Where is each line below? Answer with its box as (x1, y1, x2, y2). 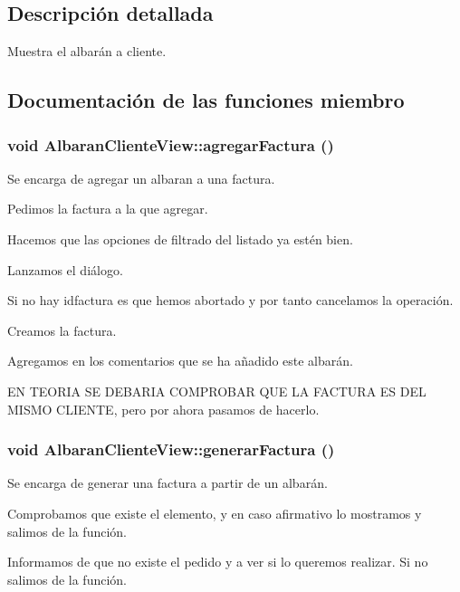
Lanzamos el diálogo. (7, 260, 123, 279)
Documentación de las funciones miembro (7, 86, 405, 114)
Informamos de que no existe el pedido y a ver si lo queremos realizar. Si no (7, 552, 428, 571)
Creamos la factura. (7, 320, 117, 339)
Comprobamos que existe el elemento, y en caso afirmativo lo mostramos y (7, 503, 422, 522)
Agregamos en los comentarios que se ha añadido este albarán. (7, 351, 353, 370)
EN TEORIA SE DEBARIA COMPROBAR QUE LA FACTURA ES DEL (7, 381, 426, 400)
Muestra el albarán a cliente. (7, 42, 167, 61)
